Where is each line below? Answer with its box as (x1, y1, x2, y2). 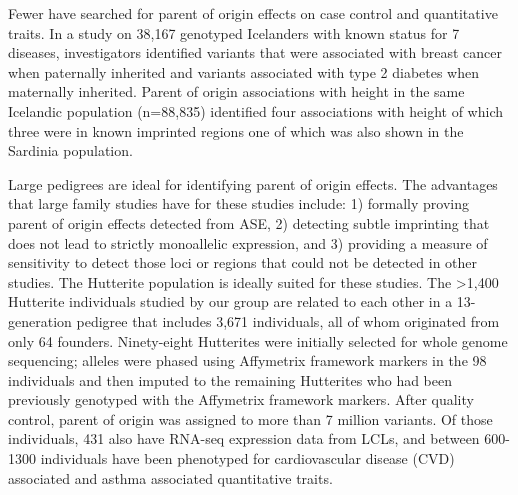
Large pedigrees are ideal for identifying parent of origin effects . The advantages (8, 173, 498, 194)
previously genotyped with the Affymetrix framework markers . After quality (8, 389, 474, 410)
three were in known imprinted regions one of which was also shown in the (8, 120, 464, 141)
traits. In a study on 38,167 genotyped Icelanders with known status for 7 (8, 22, 460, 43)
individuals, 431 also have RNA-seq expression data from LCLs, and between (8, 428, 480, 449)
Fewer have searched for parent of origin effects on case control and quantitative (8, 3, 498, 23)
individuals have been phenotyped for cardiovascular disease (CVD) (40, 448, 455, 469)
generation (8, 310, 72, 331)
